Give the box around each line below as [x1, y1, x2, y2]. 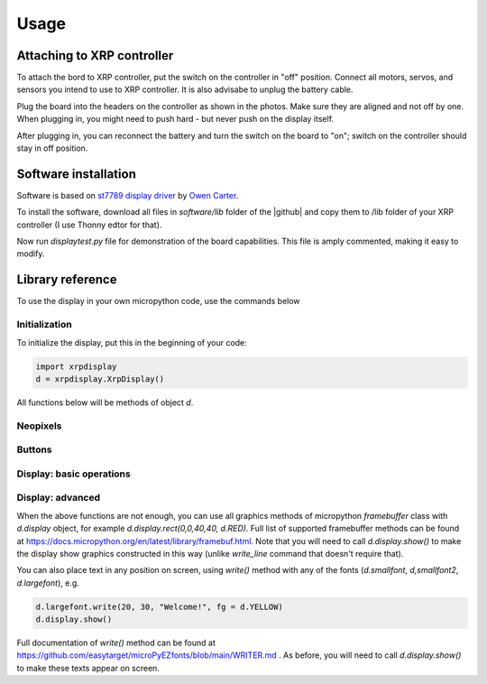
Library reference [16, 272, 117, 288]
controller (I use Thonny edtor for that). [16, 219, 162, 230]
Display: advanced [16, 492, 101, 504]
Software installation [16, 166, 137, 181]
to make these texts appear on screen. [16, 662, 160, 673]
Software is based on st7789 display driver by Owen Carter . [16, 189, 239, 200]
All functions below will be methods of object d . [16, 397, 194, 408]
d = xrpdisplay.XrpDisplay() [35, 374, 165, 384]
